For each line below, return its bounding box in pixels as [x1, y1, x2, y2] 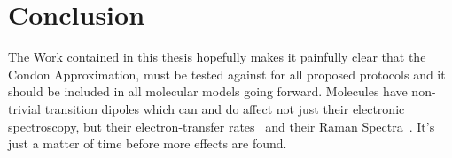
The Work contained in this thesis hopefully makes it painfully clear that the [8, 48, 426, 66]
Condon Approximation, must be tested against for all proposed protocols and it [8, 64, 446, 83]
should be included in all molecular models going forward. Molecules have [8, 82, 408, 101]
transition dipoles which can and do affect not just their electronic [44, 99, 405, 117]
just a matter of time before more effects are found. [8, 134, 287, 153]
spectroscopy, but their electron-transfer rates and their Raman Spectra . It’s [8, 117, 435, 135]
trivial [8, 99, 42, 117]
